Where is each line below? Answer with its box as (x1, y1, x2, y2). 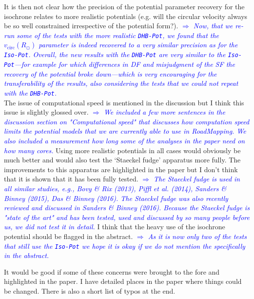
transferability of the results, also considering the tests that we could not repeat (4, 78, 238, 88)
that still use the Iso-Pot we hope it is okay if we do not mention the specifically (4, 240, 245, 251)
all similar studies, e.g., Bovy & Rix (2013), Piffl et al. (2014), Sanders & (4, 183, 227, 193)
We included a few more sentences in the (103, 107, 225, 117)
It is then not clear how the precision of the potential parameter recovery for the (4, 1, 245, 11)
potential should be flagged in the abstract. (4, 231, 133, 241)
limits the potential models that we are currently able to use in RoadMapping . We (4, 126, 246, 136)
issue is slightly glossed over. (4, 107, 89, 117)
